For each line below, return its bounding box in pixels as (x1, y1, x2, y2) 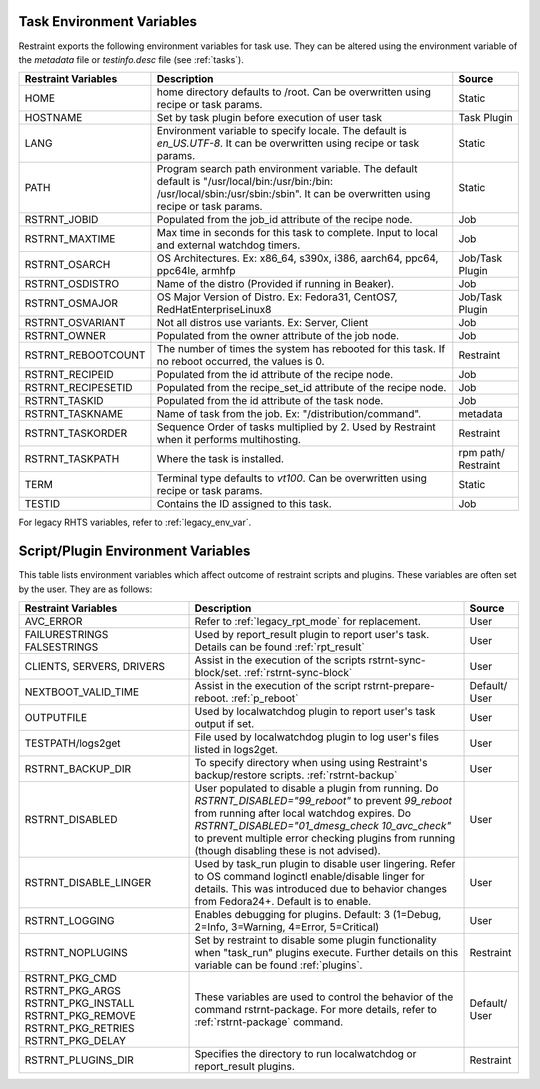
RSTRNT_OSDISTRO (24, 277, 120, 291)
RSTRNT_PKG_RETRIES (24, 1021, 135, 1035)
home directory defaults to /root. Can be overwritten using (156, 85, 432, 99)
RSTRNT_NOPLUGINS (24, 945, 129, 959)
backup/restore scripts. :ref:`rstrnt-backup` (194, 768, 398, 782)
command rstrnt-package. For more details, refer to (194, 1002, 437, 1016)
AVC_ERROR (24, 614, 83, 628)
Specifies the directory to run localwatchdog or (194, 1046, 417, 1060)
